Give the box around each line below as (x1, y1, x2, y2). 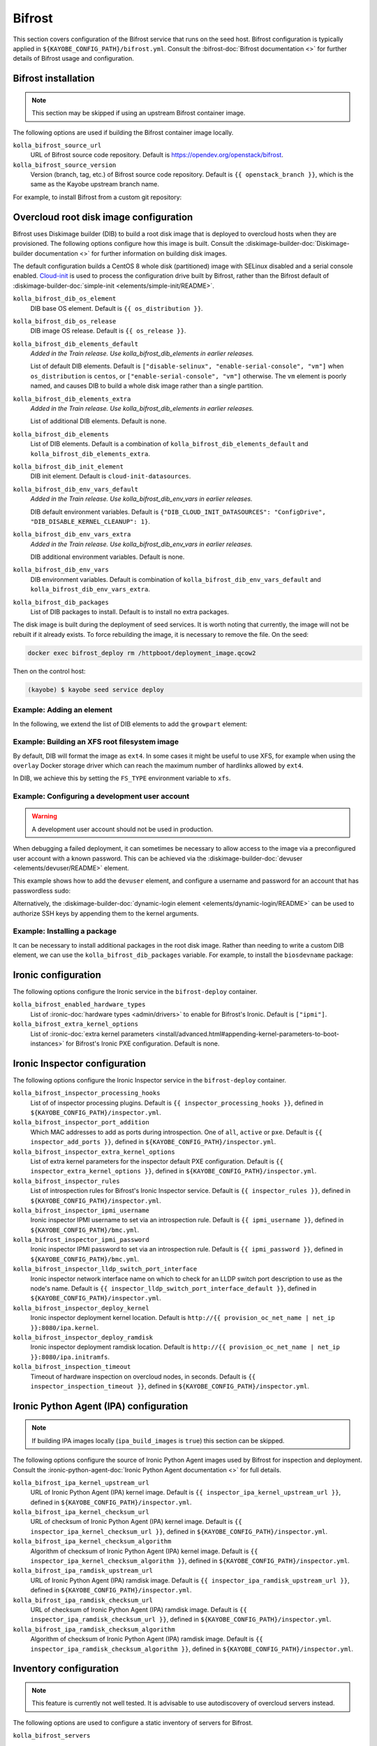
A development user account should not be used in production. (31, 825, 214, 833)
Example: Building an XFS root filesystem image (13, 737, 179, 747)
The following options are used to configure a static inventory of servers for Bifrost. (13, 1718, 253, 1726)
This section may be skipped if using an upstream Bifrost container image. (31, 109, 246, 117)
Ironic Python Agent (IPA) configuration (13, 1400, 188, 1412)
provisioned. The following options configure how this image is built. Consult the (13, 240, 244, 248)
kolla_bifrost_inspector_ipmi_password (13, 1236, 149, 1244)
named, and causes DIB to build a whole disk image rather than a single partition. (30, 381, 264, 390)
